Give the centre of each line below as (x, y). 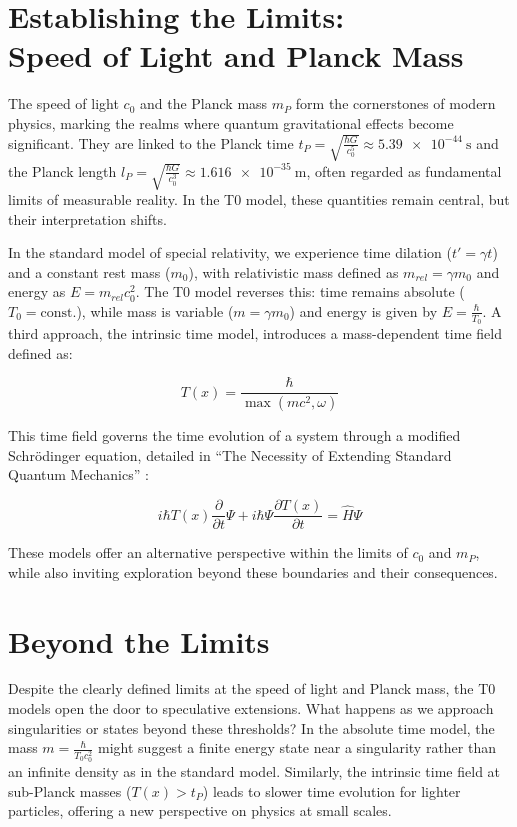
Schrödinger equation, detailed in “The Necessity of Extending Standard (230, 454)
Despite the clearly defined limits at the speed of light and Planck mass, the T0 (252, 688)
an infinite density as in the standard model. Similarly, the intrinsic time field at (254, 771)
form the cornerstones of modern (395, 103)
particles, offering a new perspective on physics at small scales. (200, 810)
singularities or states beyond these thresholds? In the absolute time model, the (251, 727)
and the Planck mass (203, 103)
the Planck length (62, 170)
